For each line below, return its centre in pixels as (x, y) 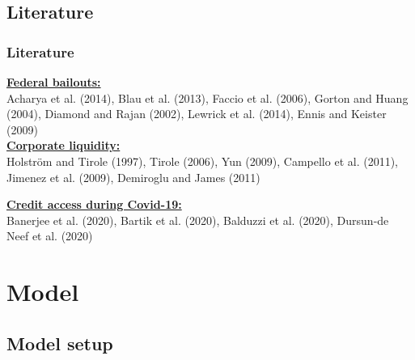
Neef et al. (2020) (50, 236)
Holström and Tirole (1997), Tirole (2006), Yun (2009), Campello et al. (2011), (202, 161)
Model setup (60, 343)
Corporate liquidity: (64, 145)
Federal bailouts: (54, 82)
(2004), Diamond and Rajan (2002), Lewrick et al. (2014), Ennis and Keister (197, 114)
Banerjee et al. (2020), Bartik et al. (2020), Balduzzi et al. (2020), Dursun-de (198, 220)
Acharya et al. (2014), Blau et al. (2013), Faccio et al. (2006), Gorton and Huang (207, 97)
